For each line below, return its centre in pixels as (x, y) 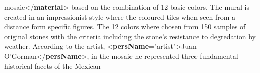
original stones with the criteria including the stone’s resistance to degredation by (130, 36)
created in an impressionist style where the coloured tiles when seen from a (120, 16)
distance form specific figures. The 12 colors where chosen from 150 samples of (125, 26)
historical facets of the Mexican (52, 66)
